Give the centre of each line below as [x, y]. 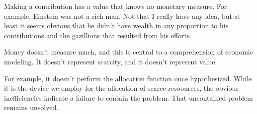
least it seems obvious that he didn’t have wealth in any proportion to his [116, 26]
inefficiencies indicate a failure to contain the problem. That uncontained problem [128, 97]
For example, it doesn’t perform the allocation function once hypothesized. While [128, 78]
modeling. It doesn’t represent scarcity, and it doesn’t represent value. [111, 61]
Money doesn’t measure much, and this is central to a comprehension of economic [128, 52]
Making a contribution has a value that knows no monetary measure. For [116, 6]
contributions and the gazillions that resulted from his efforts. [98, 35]
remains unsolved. [31, 107]
